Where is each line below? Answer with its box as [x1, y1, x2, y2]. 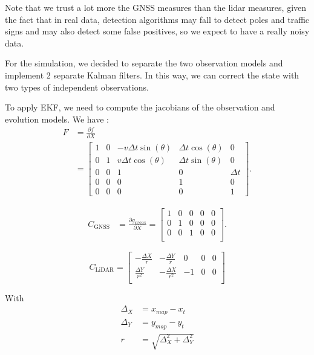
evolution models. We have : [5, 112, 109, 125]
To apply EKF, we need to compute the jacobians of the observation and [5, 101, 275, 114]
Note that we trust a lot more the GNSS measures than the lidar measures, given [5, 1, 307, 13]
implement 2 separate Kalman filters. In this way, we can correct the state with [5, 68, 299, 81]
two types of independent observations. [5, 80, 149, 93]
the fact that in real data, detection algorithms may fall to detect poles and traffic [5, 13, 310, 25]
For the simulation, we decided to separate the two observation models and [5, 57, 283, 69]
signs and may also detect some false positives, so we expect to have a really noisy [5, 25, 310, 37]
